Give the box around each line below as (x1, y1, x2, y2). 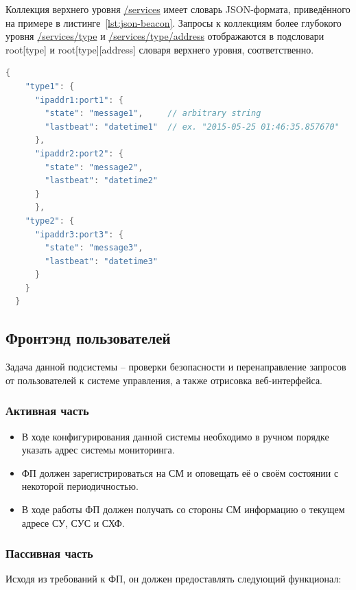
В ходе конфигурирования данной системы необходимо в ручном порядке (21, 429, 329, 443)
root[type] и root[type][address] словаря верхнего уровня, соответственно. (5, 42, 314, 56)
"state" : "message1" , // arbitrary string (45, 108, 261, 119)
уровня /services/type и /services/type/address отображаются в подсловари (5, 29, 324, 43)
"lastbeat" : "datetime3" (45, 256, 158, 266)
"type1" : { (25, 81, 75, 91)
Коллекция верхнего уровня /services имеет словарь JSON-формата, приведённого (5, 2, 351, 16)
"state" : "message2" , (45, 162, 143, 172)
